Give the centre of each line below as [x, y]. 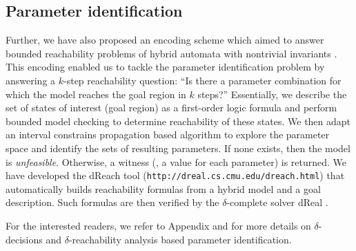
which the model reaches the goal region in [96, 94]
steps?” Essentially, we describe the [272, 94]
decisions [24, 239]
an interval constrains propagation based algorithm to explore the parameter [168, 134]
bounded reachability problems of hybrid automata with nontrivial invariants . [171, 53]
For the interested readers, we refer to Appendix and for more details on [158, 225]
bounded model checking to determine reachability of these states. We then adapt [178, 121]
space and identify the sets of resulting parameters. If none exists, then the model [178, 148]
